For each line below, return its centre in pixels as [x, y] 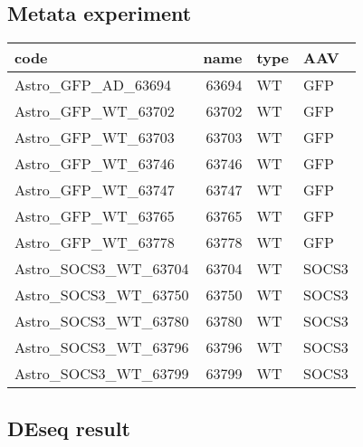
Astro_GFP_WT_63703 [95, 138]
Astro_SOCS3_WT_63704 [102, 269]
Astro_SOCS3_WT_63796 [102, 347]
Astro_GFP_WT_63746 [95, 164]
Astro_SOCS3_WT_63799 [102, 374]
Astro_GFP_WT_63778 [95, 243]
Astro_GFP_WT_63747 [95, 190]
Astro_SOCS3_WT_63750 [102, 295]
